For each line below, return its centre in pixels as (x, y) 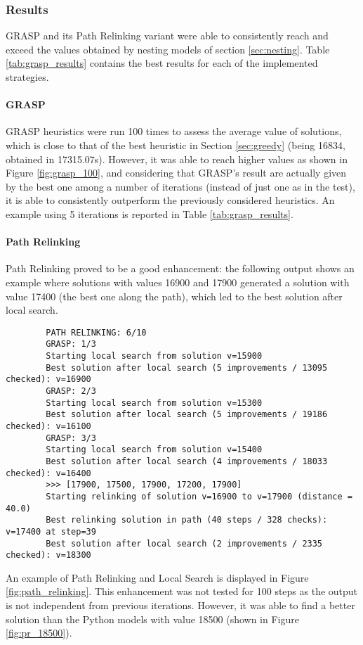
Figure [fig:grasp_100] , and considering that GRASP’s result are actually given (176, 173)
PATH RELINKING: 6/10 (96, 332)
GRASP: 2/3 (71, 391)
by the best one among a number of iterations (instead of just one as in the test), (180, 186)
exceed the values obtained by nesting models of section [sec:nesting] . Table (168, 49)
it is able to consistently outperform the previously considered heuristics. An (170, 200)
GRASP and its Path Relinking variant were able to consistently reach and (167, 36)
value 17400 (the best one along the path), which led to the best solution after (174, 296)
